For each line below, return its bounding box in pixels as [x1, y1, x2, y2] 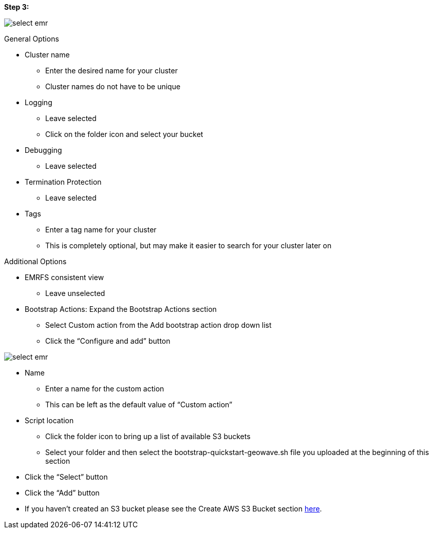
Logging [25, 98, 52, 107]
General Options [4, 34, 59, 43]
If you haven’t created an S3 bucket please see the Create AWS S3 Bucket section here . [25, 504, 322, 513]
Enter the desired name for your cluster [45, 66, 178, 75]
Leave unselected [45, 289, 105, 298]
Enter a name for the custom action [45, 384, 164, 393]
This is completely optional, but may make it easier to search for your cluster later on [45, 241, 332, 250]
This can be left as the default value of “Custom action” [45, 400, 233, 409]
